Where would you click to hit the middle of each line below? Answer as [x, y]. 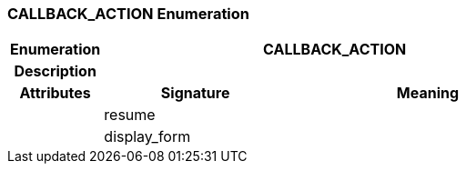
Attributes [55, 93]
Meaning [428, 93]
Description [55, 71]
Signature [195, 93]
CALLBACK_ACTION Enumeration [129, 14]
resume [130, 115]
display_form [147, 137]
